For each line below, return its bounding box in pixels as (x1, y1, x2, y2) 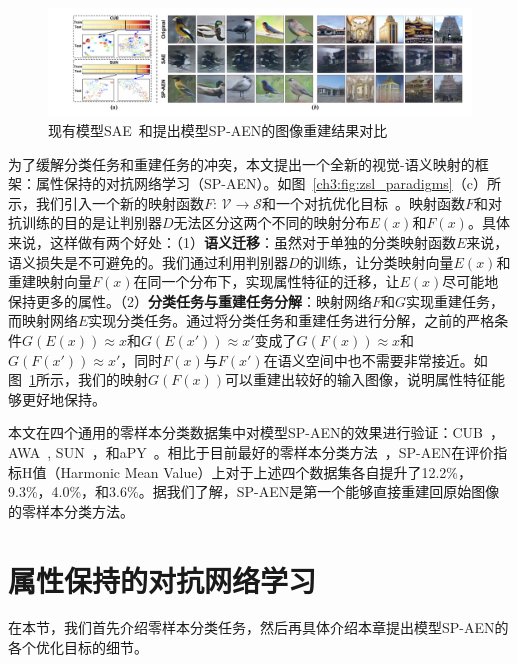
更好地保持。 (21, 388, 106, 409)
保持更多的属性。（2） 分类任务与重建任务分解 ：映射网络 (8, 290, 372, 311)
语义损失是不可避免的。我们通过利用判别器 (8, 251, 288, 272)
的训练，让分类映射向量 (299, 251, 454, 272)
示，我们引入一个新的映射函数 (8, 192, 204, 213)
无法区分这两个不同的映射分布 (173, 212, 370, 233)
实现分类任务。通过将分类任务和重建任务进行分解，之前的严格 (88, 310, 495, 331)
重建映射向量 (8, 271, 92, 292)
